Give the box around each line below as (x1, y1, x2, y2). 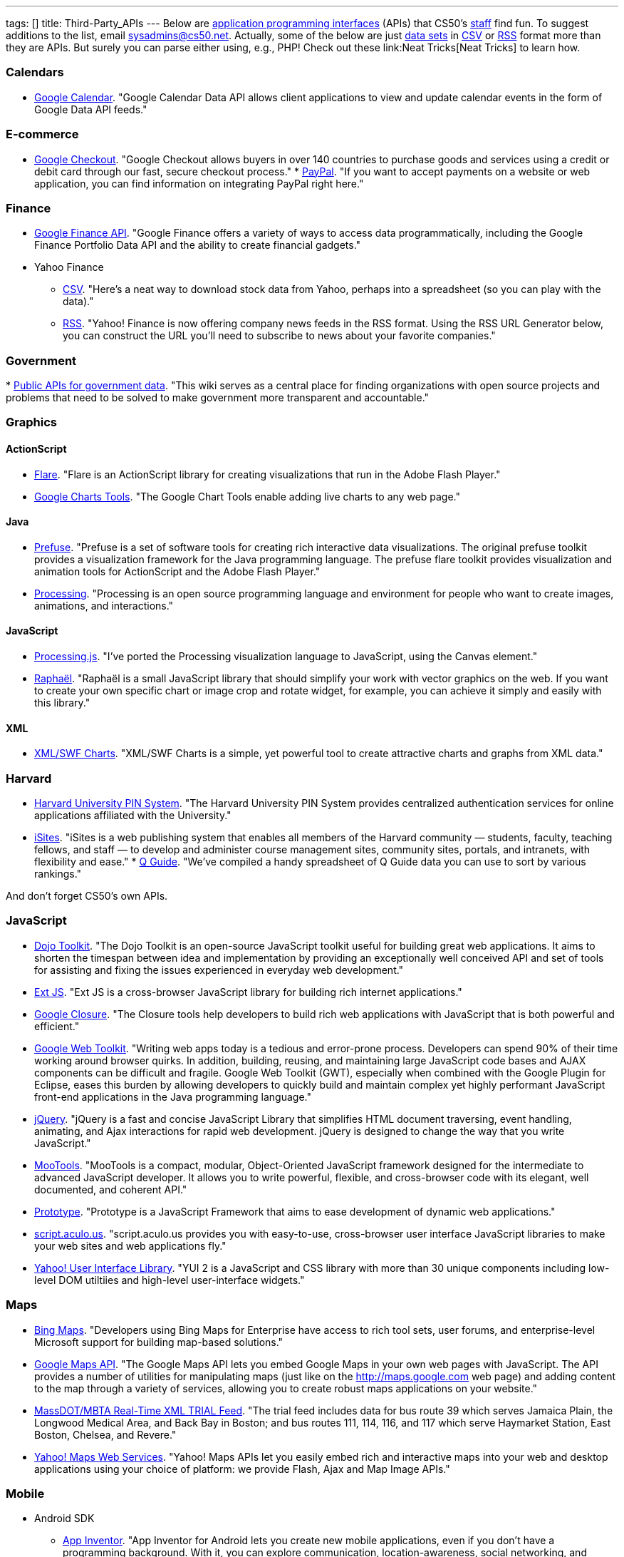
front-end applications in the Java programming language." (34, 1090, 311, 1103)
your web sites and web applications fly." (34, 1239, 227, 1252)
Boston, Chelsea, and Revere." (34, 1428, 177, 1441)
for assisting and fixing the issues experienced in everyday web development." (34, 963, 404, 976)
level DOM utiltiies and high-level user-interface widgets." (34, 1273, 305, 1286)
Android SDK (34, 1512, 95, 1525)
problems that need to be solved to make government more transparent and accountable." (6, 391, 430, 404)
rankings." (34, 868, 82, 880)
